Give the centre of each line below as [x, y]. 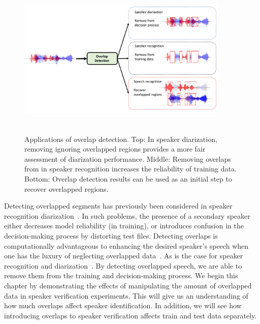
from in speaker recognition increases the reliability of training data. [131, 169]
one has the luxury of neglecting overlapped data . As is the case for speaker [124, 256]
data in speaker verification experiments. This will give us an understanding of [126, 295]
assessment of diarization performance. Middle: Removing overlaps [128, 158]
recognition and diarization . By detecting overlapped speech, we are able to [123, 265]
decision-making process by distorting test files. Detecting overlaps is [111, 235]
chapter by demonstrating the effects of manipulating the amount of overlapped [128, 285]
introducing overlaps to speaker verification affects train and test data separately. [131, 315]
